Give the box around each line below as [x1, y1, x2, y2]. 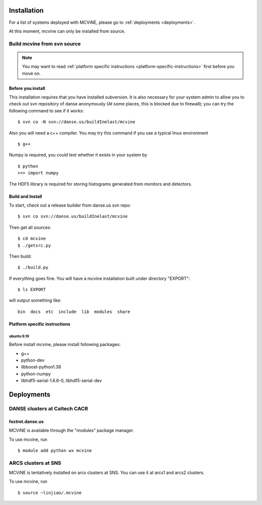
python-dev [21, 357, 45, 363]
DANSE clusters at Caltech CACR [9, 405, 88, 412]
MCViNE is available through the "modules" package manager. [9, 428, 134, 434]
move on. [22, 70, 41, 76]
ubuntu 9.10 [9, 333, 30, 339]
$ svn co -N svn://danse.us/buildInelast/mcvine [17, 119, 135, 125]
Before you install [9, 85, 46, 91]
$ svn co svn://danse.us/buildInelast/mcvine [17, 214, 128, 219]
